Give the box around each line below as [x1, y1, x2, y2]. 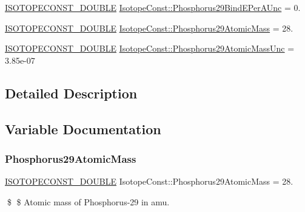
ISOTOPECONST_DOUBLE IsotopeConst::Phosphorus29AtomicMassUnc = [5, 42, 295, 55]
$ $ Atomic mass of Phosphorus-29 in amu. [7, 195, 170, 208]
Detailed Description [5, 83, 138, 102]
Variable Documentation [5, 119, 161, 138]
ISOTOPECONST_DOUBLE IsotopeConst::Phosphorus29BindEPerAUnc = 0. [5, 1, 301, 13]
